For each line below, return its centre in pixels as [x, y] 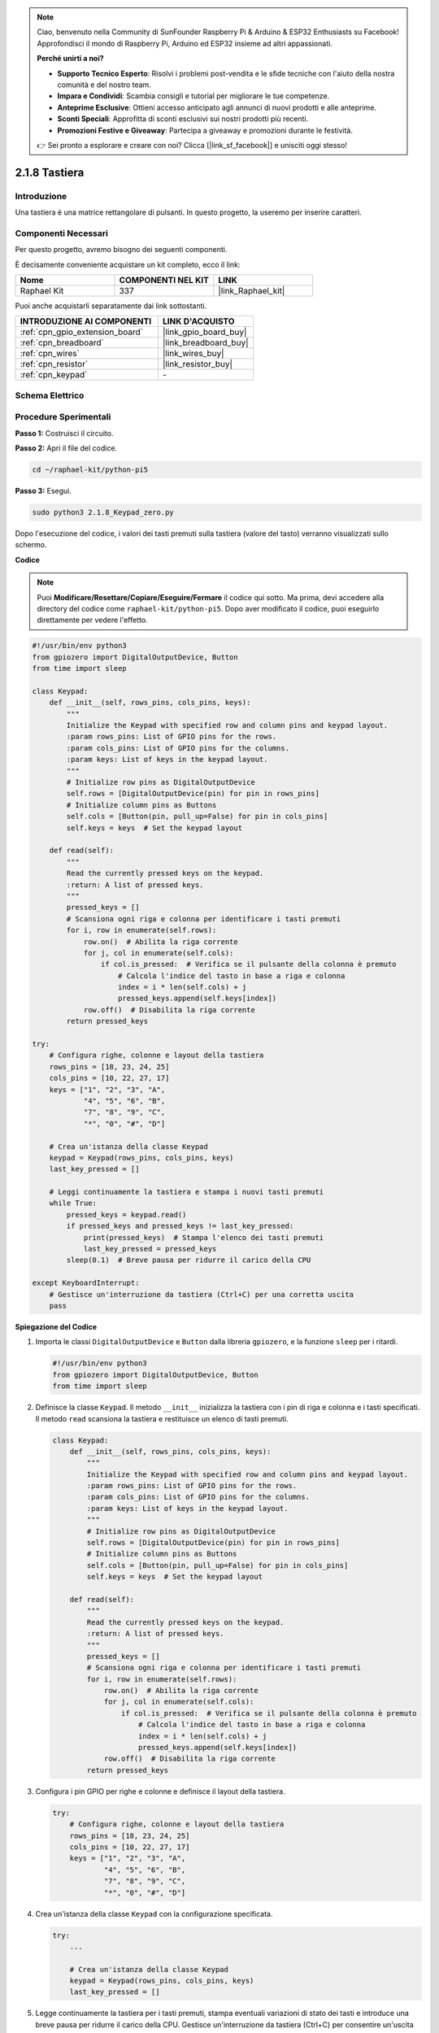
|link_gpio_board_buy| [205, 332]
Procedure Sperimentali [63, 417]
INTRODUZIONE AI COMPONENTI [86, 321]
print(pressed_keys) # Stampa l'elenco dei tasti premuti [204, 1237]
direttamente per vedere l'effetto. [92, 620]
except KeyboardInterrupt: [86, 1283]
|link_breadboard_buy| [206, 343]
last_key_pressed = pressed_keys [150, 1249]
